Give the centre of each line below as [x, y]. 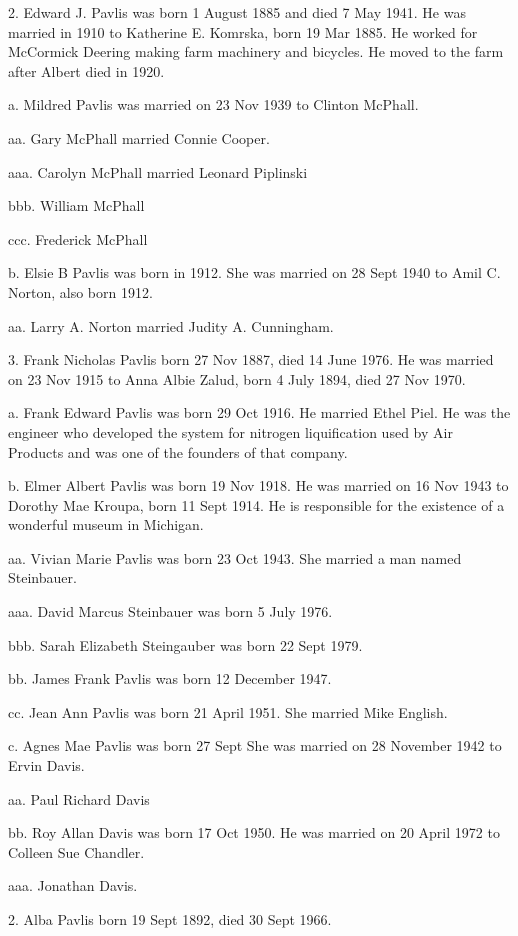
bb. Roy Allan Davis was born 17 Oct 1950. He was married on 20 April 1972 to [254, 832]
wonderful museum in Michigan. [106, 524]
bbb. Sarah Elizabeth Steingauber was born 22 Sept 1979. [185, 644]
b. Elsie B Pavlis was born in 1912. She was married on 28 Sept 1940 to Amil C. [254, 272]
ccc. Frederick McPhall [78, 238]
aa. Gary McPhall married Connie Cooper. [139, 137]
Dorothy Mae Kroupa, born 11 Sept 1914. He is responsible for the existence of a [256, 504]
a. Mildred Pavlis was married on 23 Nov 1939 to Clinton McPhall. [213, 104]
